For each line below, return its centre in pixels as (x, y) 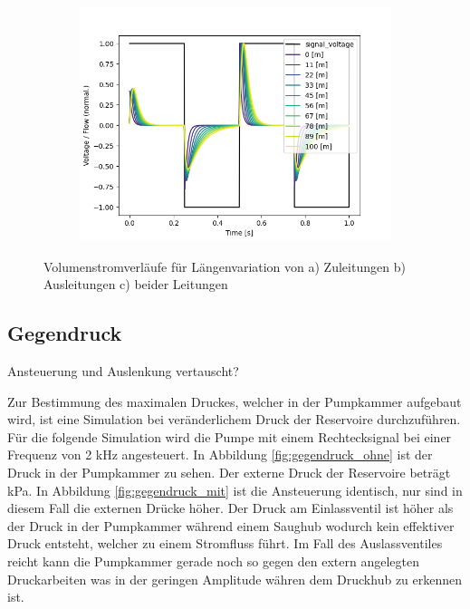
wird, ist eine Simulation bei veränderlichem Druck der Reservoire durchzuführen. (234, 419)
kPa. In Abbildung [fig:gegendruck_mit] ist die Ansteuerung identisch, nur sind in (235, 490)
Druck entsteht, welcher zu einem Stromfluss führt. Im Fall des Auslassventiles (225, 543)
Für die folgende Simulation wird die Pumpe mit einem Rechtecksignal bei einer (230, 436)
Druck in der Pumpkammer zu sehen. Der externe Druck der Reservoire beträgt (229, 472)
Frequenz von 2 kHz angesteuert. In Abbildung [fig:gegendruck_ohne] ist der (220, 454)
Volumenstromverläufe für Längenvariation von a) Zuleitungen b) (225, 266)
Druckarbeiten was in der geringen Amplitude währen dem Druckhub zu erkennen (235, 579)
